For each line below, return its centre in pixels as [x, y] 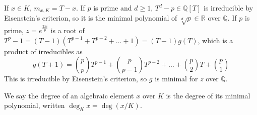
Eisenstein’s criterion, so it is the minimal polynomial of [91, 18]
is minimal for [176, 79]
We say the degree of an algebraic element [69, 95]
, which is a [215, 40]
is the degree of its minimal [208, 95]
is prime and [113, 8]
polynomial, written [35, 105]
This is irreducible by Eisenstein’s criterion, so [76, 79]
